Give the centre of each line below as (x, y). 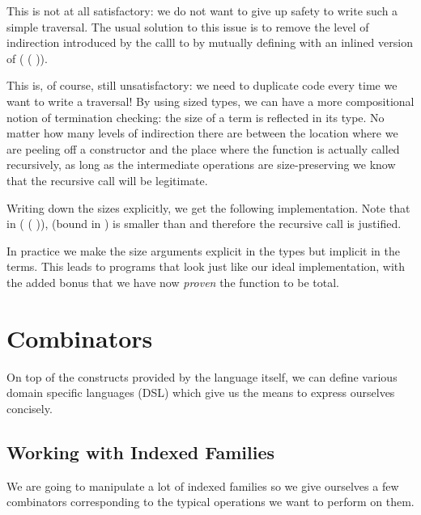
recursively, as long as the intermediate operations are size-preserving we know (201, 165)
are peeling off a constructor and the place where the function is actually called (203, 148)
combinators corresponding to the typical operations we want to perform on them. (210, 502)
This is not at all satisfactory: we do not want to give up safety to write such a (202, 11)
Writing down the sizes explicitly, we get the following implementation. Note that (208, 207)
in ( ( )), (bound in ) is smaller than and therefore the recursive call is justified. (204, 224)
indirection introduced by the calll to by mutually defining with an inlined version (210, 42)
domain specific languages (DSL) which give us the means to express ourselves (201, 393)
